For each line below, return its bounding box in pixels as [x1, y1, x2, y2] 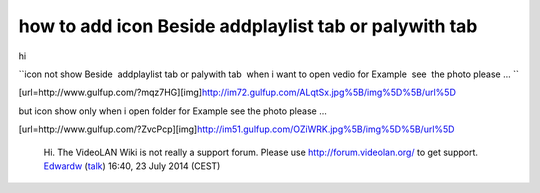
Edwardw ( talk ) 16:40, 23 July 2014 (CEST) [43, 160, 221, 172]
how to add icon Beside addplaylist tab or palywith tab [18, 15, 478, 37]
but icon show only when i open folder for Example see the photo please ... [18, 105, 327, 117]
